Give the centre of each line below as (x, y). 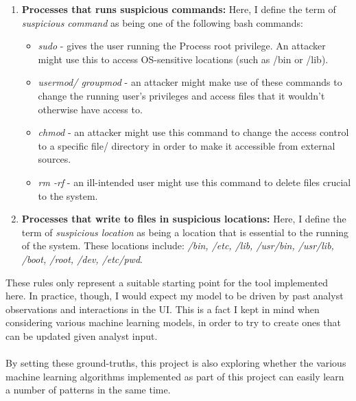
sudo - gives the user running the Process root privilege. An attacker (182, 46)
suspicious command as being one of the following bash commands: (162, 22)
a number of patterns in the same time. (88, 390)
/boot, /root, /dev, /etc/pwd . (82, 259)
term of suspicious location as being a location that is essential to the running (185, 232)
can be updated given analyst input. (82, 335)
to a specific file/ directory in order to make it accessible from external (187, 145)
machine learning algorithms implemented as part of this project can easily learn (175, 376)
